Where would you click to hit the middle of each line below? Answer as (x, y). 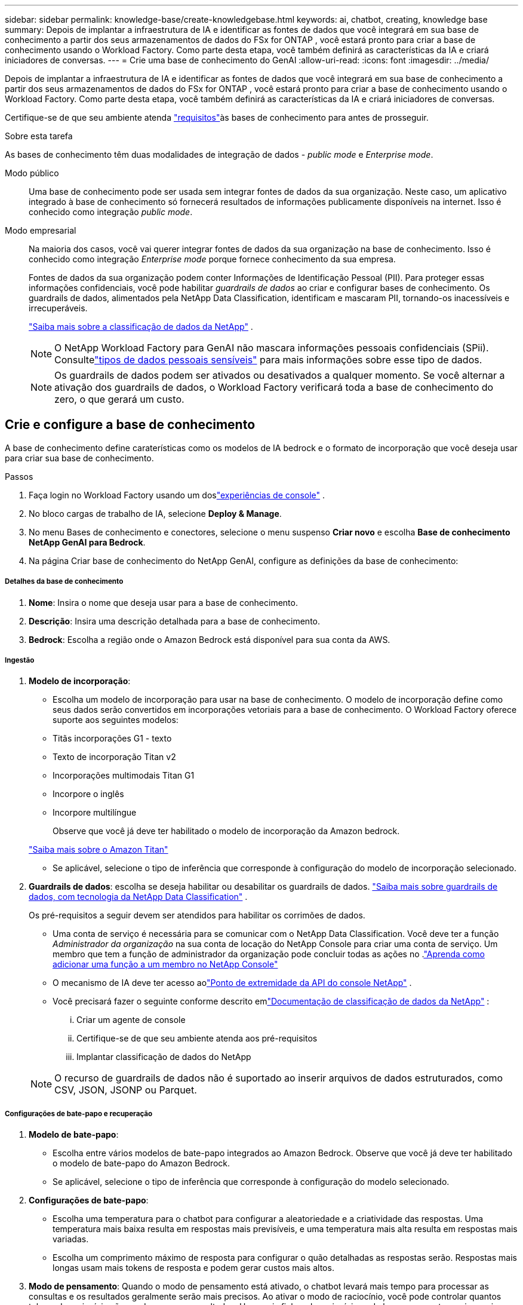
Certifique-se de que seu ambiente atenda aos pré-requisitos (197, 1039)
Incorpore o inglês (88, 794)
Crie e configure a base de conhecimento (130, 425)
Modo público (32, 173)
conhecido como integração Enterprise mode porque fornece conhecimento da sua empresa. (212, 259)
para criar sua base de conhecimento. (79, 458)
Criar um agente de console (131, 1020)
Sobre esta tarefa (39, 136)
